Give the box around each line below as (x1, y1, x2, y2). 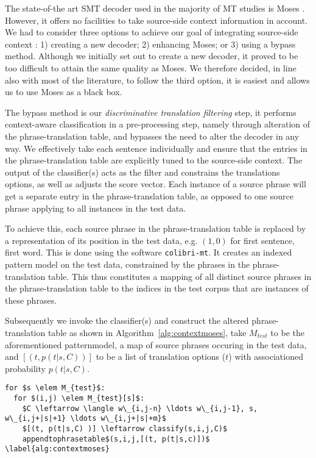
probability (5, 362, 46, 374)
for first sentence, (230, 234, 295, 246)
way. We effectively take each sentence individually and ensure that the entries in (5, 141, 307, 154)
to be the (270, 326, 304, 338)
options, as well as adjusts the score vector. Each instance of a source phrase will (5, 177, 306, 190)
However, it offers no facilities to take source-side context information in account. (5, 13, 308, 26)
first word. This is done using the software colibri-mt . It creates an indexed (5, 246, 292, 259)
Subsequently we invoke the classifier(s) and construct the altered (5, 314, 249, 327)
